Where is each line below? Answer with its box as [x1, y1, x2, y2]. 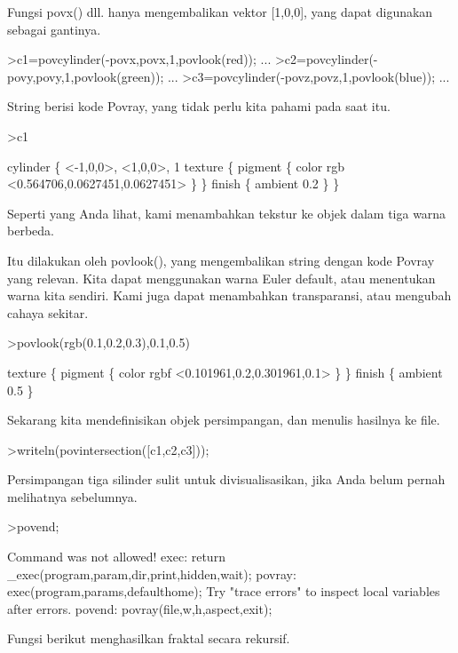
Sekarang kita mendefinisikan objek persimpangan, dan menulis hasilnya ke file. [7, 410, 440, 429]
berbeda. [7, 221, 54, 240]
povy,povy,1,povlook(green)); [7, 67, 164, 85]
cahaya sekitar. [7, 303, 89, 322]
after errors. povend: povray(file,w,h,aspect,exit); [7, 599, 272, 617]
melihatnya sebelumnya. [7, 487, 138, 506]
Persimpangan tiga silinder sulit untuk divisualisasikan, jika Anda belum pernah [7, 470, 446, 489]
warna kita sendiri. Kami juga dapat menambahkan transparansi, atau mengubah [7, 286, 452, 305]
